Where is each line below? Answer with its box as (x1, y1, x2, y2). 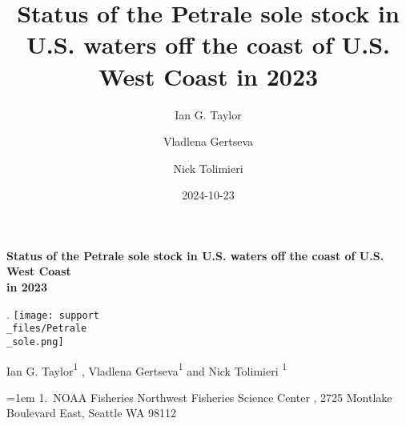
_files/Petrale (6, 323, 87, 335)
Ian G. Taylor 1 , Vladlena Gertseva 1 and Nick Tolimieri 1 (6, 360, 287, 379)
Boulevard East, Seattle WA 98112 (6, 404, 177, 421)
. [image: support (6, 305, 99, 322)
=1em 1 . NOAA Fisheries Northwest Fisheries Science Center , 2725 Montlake (6, 388, 392, 405)
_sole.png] (6, 336, 64, 348)
